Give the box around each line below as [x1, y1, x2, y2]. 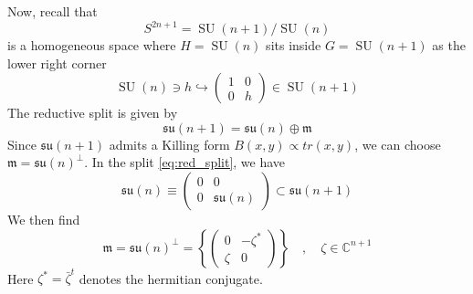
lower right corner [7, 53, 107, 72]
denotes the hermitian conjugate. [79, 268, 263, 288]
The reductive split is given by [7, 103, 178, 122]
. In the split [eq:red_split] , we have [84, 152, 286, 172]
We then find [7, 210, 80, 229]
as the [432, 36, 466, 55]
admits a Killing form [109, 134, 230, 153]
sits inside [266, 36, 321, 55]
